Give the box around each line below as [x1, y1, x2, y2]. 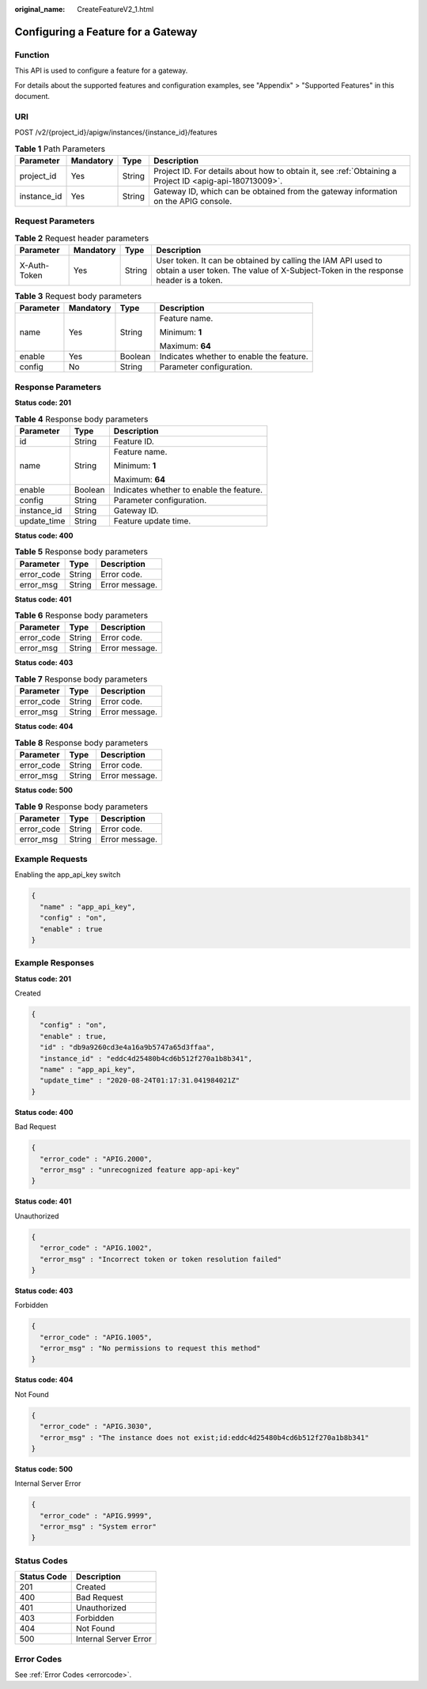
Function [14, 49, 50, 60]
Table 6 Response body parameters [14, 610, 149, 621]
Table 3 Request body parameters [14, 291, 142, 302]
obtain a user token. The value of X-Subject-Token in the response [155, 265, 403, 276]
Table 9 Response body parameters [14, 801, 149, 812]
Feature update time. [113, 515, 191, 526]
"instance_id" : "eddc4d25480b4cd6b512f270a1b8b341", [40, 1054, 253, 1063]
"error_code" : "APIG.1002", [40, 1244, 153, 1253]
